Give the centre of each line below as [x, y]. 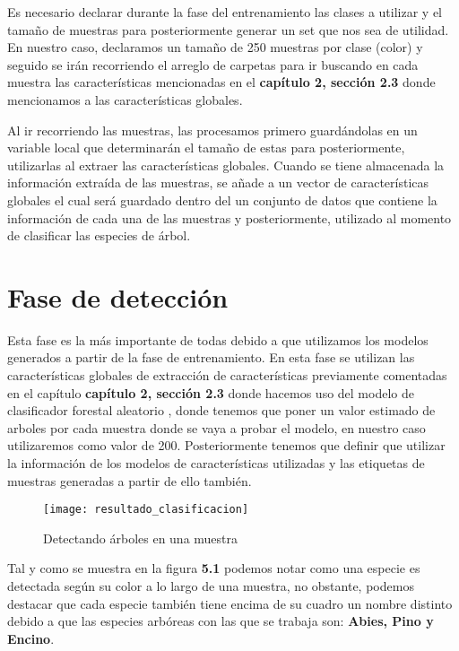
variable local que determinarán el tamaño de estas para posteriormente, [206, 148]
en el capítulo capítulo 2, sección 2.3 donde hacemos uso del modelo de [211, 392]
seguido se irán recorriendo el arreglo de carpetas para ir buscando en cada [213, 64]
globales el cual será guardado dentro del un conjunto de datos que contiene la [222, 200]
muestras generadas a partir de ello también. [130, 480]
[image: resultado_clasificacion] [146, 510]
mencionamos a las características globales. [125, 99]
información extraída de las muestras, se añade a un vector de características [218, 182]
